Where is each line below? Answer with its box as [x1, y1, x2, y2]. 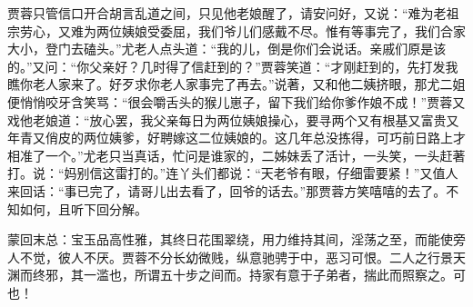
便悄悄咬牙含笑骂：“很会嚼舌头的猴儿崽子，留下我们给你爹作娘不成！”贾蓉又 [7, 92, 466, 111]
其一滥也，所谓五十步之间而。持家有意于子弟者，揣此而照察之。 [70, 265, 453, 284]
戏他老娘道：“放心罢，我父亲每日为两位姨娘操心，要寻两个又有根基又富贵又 [7, 110, 459, 129]
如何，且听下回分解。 [19, 199, 147, 218]
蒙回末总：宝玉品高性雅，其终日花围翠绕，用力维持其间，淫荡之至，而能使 [7, 230, 453, 249]
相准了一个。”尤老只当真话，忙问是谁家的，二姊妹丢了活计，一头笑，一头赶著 [7, 145, 466, 164]
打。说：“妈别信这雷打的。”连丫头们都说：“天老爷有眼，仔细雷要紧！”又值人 [7, 163, 458, 183]
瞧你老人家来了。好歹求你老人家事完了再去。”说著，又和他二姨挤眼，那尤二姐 [7, 74, 466, 94]
